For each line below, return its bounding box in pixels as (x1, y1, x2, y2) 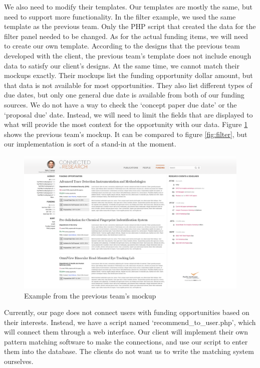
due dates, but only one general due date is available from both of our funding (4, 89, 244, 100)
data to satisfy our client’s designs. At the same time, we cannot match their (4, 60, 239, 70)
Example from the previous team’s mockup (24, 290, 156, 300)
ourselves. (4, 356, 34, 366)
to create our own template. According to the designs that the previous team (4, 40, 240, 51)
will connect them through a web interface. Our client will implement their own (4, 326, 248, 337)
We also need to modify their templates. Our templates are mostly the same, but (4, 1, 252, 11)
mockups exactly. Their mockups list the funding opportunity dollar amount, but (4, 70, 253, 80)
